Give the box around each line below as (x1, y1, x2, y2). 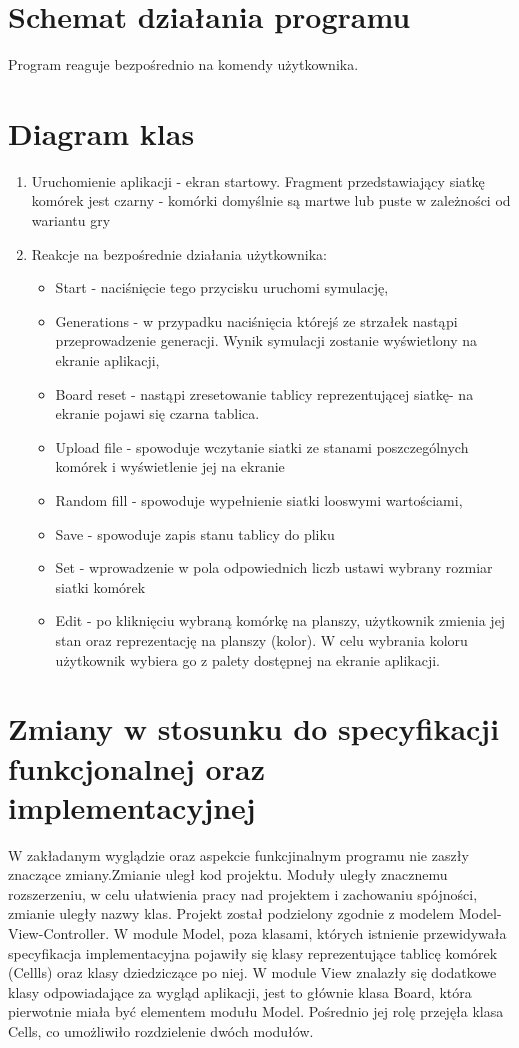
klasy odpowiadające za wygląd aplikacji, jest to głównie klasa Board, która (8, 981, 472, 1002)
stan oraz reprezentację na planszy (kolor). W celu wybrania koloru (55, 629, 468, 650)
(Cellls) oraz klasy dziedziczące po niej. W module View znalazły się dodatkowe (8, 962, 497, 983)
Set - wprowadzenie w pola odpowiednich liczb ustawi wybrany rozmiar (55, 557, 493, 578)
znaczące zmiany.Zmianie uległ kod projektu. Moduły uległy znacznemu (8, 864, 448, 885)
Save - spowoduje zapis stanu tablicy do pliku (55, 523, 335, 544)
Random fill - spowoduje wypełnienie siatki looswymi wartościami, (55, 489, 463, 510)
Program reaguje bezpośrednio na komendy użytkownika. (8, 54, 359, 75)
